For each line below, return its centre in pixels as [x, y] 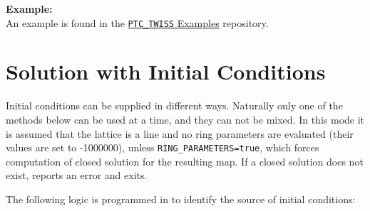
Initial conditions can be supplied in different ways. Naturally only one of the [174, 105]
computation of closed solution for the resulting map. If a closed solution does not [185, 161]
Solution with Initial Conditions [166, 71]
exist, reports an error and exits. [77, 175]
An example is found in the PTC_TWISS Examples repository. [137, 22]
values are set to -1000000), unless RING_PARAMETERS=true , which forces [163, 147]
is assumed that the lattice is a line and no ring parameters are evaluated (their [180, 133]
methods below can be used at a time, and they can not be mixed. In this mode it [185, 119]
